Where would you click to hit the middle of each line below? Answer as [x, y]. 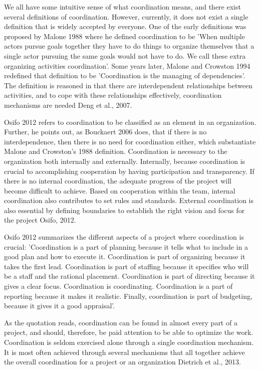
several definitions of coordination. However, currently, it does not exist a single [126, 16]
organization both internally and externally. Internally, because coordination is [125, 161]
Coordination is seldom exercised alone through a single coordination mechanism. [129, 342]
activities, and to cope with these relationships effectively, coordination [113, 95]
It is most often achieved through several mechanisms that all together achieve [124, 352]
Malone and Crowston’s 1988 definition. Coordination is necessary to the [116, 151]
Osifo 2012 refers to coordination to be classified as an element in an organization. [130, 122]
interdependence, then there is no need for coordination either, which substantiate [130, 141]
